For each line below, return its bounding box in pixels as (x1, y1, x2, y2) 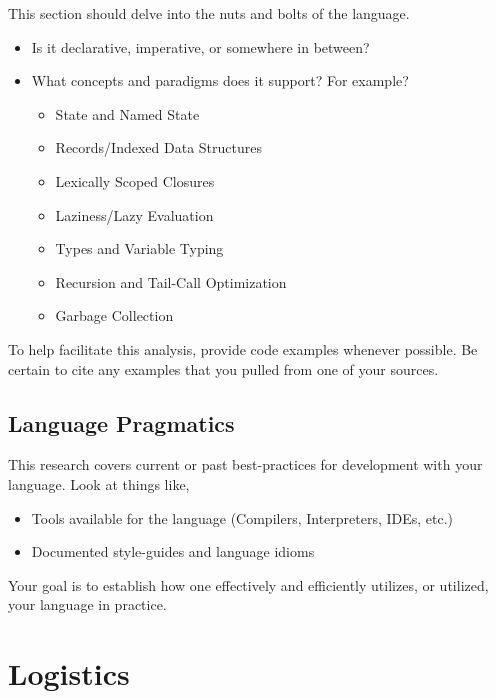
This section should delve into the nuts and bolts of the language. (8, 3, 410, 23)
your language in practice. (8, 594, 167, 615)
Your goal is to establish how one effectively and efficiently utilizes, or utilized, (8, 574, 489, 595)
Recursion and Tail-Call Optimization (55, 271, 287, 292)
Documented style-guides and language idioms (31, 541, 315, 562)
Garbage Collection (55, 305, 174, 326)
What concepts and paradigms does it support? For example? (31, 70, 409, 91)
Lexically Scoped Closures (55, 170, 215, 191)
